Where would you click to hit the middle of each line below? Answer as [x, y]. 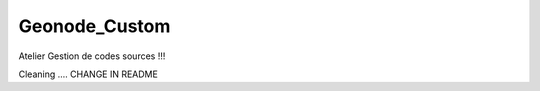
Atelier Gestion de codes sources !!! [92, 56]
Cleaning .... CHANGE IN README [88, 74]
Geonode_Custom [94, 26]
